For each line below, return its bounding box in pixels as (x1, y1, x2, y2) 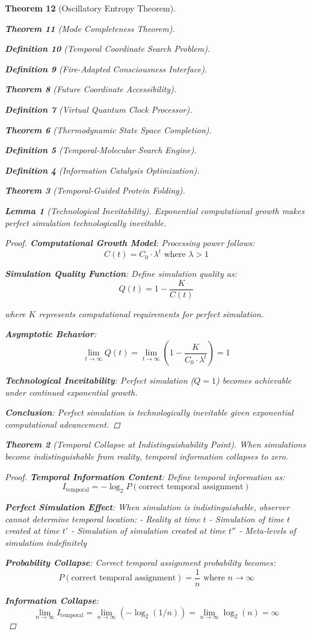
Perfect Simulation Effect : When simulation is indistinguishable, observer (5, 501, 290, 513)
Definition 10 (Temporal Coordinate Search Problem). (5, 42, 211, 55)
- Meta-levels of (239, 524, 296, 537)
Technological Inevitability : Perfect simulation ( (5, 374, 194, 387)
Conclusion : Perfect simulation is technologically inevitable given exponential (5, 406, 294, 419)
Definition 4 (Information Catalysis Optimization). (5, 163, 200, 176)
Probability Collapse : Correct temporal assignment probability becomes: (5, 556, 276, 569)
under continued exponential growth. (5, 385, 138, 398)
